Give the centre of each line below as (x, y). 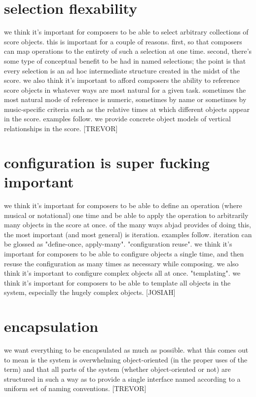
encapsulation (51, 326)
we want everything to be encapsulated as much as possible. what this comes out (126, 350)
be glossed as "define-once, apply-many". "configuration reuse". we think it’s (118, 244)
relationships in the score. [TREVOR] (61, 128)
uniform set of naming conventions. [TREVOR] (75, 388)
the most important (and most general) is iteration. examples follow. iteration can (128, 234)
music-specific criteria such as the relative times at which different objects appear (127, 109)
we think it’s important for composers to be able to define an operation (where (123, 205)
